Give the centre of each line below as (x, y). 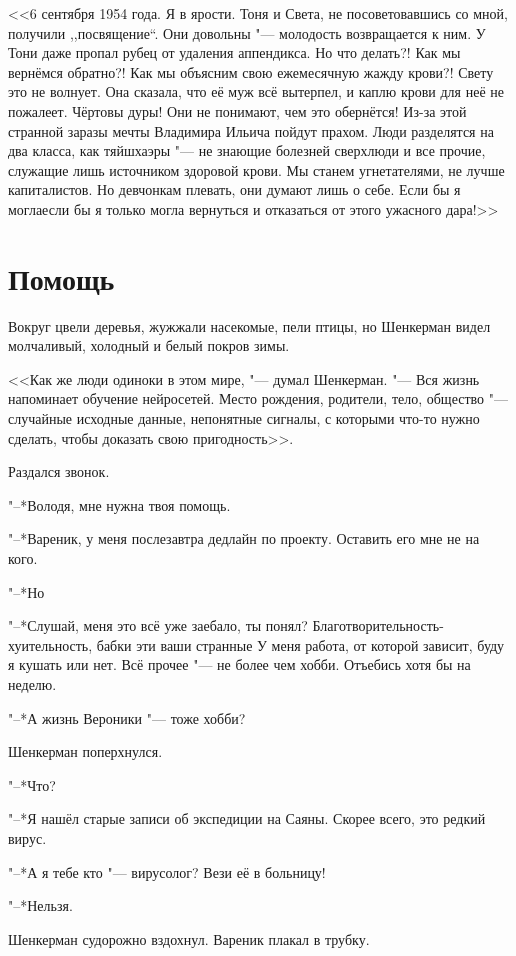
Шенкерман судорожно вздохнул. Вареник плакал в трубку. (189, 938)
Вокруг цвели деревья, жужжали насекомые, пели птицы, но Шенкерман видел (249, 325)
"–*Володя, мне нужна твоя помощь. (119, 504)
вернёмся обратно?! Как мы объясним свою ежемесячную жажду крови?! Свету (251, 71)
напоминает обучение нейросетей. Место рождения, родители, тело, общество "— (258, 398)
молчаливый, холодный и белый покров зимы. (149, 345)
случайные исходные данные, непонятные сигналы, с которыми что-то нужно (244, 418)
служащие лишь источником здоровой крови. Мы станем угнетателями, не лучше (256, 169)
